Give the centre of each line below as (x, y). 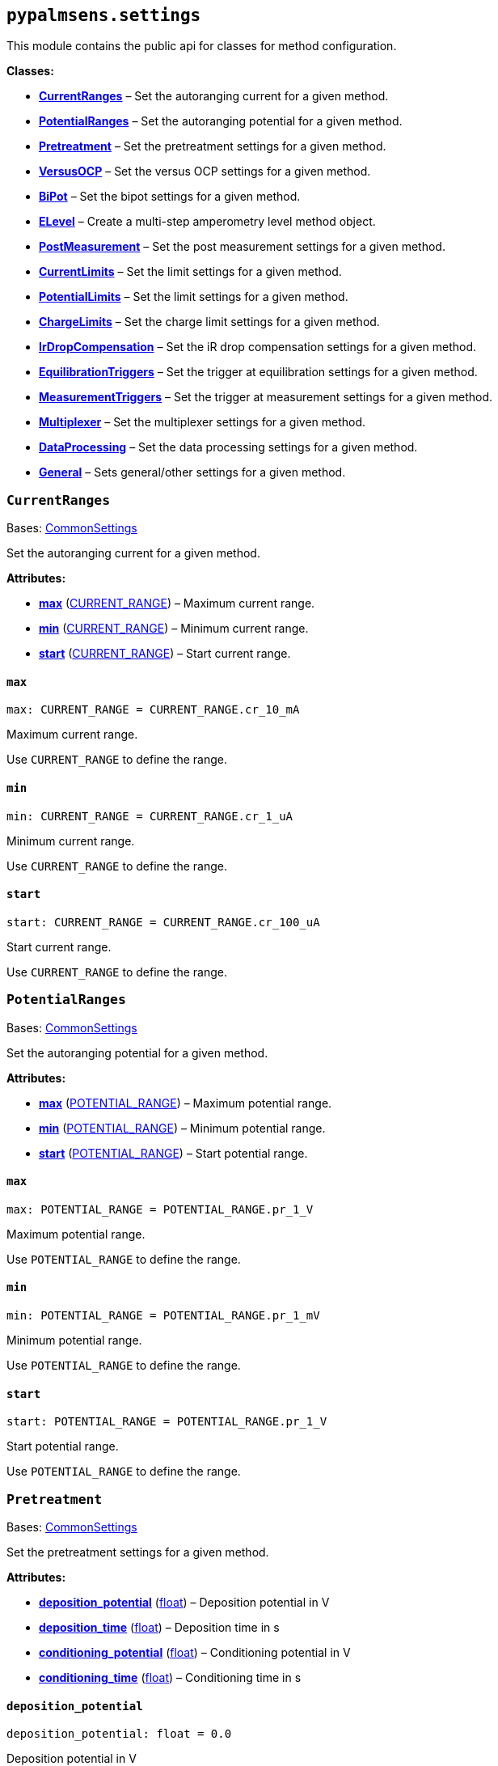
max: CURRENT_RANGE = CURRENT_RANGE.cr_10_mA (153, 710)
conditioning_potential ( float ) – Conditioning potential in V (195, 1652)
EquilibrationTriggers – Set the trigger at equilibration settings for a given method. (258, 372)
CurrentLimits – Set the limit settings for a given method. (190, 272)
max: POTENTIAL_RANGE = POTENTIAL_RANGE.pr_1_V (160, 1209)
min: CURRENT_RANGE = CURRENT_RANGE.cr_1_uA (150, 816)
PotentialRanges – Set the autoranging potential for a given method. (221, 121)
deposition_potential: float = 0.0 (119, 1734)
